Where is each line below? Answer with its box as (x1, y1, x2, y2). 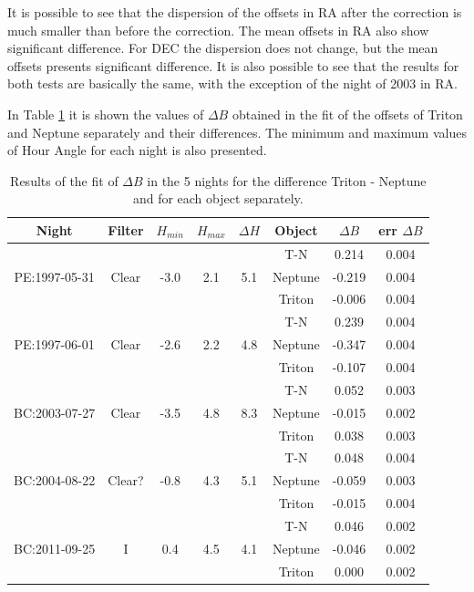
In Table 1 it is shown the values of (7, 104, 204, 123)
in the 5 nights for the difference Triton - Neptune (147, 171, 427, 190)
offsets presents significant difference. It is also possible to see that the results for (7, 56, 459, 75)
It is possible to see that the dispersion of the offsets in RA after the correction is (7, 3, 462, 21)
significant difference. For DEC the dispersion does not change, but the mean (7, 38, 438, 57)
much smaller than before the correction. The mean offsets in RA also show (7, 20, 429, 39)
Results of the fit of (10, 171, 118, 190)
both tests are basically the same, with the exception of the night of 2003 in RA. (7, 74, 459, 93)
